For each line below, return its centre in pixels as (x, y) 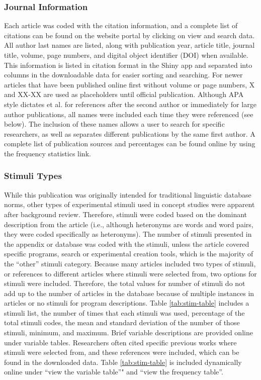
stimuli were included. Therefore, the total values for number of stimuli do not (125, 283)
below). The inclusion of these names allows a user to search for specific (114, 124)
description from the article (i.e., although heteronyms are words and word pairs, (129, 224)
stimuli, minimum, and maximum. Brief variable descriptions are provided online (128, 332)
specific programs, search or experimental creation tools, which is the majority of (129, 254)
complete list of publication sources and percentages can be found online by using (130, 144)
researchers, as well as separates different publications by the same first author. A (130, 133)
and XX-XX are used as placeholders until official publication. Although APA (124, 94)
